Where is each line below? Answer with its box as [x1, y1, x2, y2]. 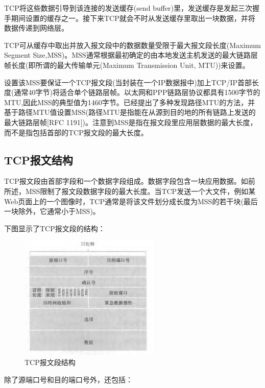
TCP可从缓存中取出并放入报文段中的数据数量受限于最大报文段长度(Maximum [4, 39, 261, 50]
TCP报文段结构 [25, 356, 76, 367]
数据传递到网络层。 [4, 22, 68, 33]
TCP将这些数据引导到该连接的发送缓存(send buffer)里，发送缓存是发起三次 [4, 3, 253, 13]
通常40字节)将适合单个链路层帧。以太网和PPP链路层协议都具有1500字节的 [14, 87, 260, 98]
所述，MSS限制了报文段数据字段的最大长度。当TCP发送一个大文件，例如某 [4, 185, 256, 196]
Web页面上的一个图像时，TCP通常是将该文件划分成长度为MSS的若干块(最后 [4, 196, 258, 206]
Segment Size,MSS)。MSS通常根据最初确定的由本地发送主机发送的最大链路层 [4, 50, 258, 60]
